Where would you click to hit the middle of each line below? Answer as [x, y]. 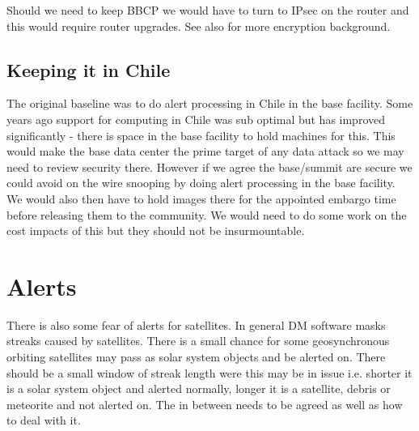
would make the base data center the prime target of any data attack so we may [205, 151]
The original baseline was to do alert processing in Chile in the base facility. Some [210, 103]
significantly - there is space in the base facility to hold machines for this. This [201, 135]
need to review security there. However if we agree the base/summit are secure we [209, 166]
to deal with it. [44, 420]
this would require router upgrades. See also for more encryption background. [199, 26]
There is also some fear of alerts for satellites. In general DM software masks [196, 324]
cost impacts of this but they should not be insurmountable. [156, 230]
